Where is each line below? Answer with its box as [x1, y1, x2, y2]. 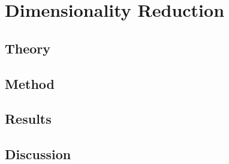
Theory [5, 38, 51, 57]
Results [5, 109, 52, 128]
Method [5, 74, 55, 93]
